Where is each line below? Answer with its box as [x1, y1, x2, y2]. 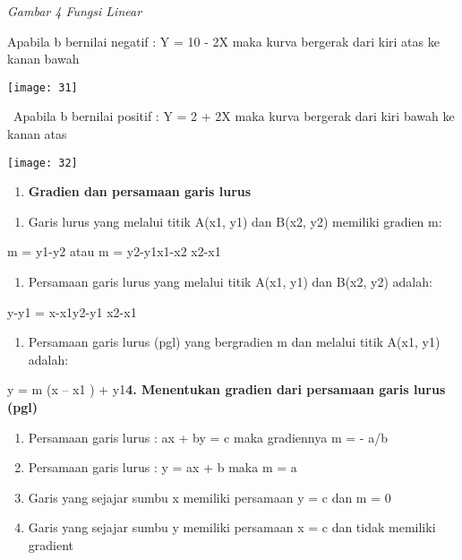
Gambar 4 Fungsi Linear [7, 2, 142, 20]
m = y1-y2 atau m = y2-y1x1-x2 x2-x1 [7, 242, 221, 261]
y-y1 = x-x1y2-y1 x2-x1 [7, 302, 137, 321]
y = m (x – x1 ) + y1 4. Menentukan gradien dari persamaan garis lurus [7, 380, 446, 399]
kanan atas [7, 125, 67, 143]
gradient [28, 536, 74, 554]
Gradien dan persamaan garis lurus [28, 182, 252, 201]
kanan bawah [7, 49, 80, 68]
